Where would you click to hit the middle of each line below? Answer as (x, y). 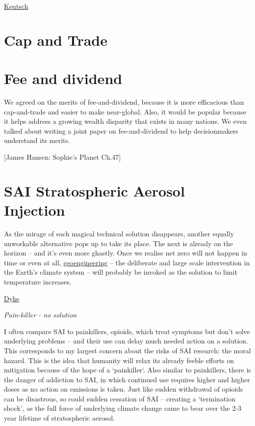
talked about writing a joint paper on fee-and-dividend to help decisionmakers (121, 130)
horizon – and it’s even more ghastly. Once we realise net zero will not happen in (126, 253)
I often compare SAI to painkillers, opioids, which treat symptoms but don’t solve (127, 331)
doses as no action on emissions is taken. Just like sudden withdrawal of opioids (124, 389)
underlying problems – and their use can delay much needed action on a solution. (126, 341)
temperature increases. (38, 281)
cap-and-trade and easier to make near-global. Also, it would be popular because (125, 111)
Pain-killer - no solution (40, 315)
